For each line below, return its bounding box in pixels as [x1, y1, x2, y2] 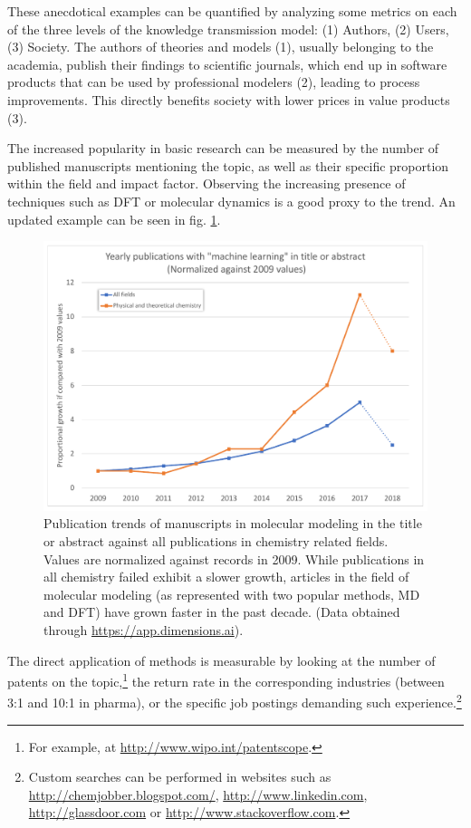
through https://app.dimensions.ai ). [43, 620, 244, 639]
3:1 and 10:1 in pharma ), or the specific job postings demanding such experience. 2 [7, 690, 462, 712]
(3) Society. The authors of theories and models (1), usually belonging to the [7, 37, 434, 56]
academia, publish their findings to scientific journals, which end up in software [7, 54, 447, 73]
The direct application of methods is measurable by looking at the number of [7, 650, 436, 669]
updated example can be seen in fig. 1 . [7, 209, 221, 228]
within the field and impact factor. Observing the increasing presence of [7, 174, 406, 193]
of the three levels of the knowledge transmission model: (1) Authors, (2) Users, [7, 19, 449, 38]
